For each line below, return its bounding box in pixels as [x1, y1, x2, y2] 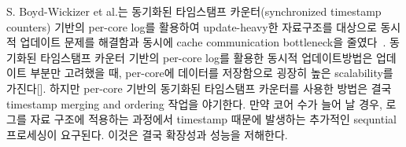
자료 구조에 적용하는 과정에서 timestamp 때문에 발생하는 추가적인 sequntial [30, 111, 397, 127]
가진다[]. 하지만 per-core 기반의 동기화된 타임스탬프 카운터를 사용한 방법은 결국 [6, 79, 392, 96]
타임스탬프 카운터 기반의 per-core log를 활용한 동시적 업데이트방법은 [40, 49, 373, 65]
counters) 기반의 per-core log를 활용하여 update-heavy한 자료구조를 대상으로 [6, 18, 377, 35]
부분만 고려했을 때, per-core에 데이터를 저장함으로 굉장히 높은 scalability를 [30, 64, 393, 81]
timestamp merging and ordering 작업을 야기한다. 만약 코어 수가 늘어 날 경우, [6, 95, 382, 112]
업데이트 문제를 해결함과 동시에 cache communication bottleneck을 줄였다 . [20, 34, 386, 50]
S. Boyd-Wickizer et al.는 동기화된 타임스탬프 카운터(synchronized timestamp [6, 3, 382, 19]
